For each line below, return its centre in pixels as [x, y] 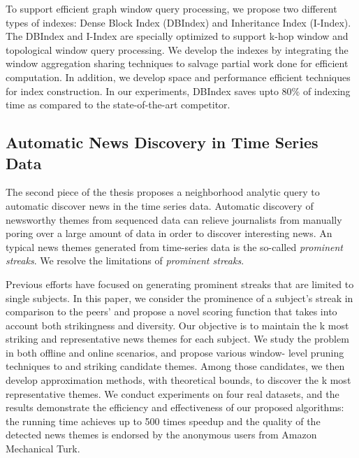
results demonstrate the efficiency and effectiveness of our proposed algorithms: [175, 407]
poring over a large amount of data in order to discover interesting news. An [169, 233]
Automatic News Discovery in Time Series [162, 142]
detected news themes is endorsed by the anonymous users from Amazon [161, 435]
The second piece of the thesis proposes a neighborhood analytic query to [163, 192]
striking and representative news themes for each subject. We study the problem [177, 339]
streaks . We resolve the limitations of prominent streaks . [125, 260]
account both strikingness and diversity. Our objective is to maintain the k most [177, 325]
